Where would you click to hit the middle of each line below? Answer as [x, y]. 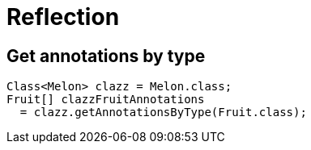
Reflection [63, 17]
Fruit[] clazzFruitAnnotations [106, 100]
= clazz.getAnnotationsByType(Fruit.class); [163, 112]
